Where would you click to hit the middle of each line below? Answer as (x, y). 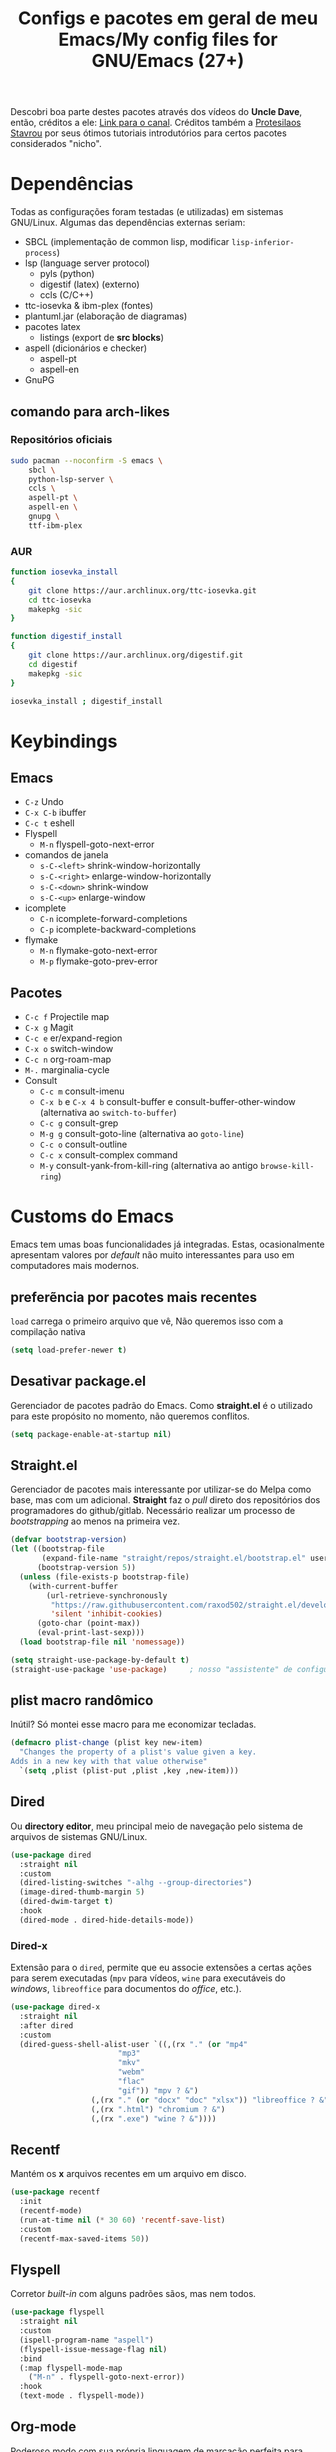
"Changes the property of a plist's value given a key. (138, 1752)
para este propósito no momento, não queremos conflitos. (130, 1416)
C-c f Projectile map (67, 1017)
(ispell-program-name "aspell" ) (87, 2340)
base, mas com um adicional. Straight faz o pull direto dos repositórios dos (165, 1500)
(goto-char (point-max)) (88, 1623)
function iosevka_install (64, 572)
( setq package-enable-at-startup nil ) (91, 1434)
